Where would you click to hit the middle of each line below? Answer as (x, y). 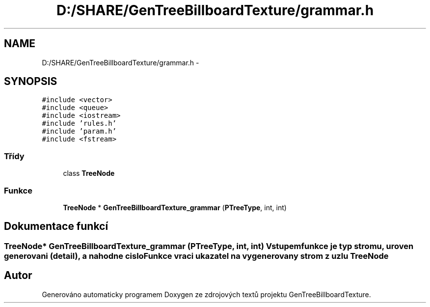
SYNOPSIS (31, 82)
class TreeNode (89, 173)
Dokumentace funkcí (56, 226)
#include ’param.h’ (79, 131)
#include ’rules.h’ (79, 124)
